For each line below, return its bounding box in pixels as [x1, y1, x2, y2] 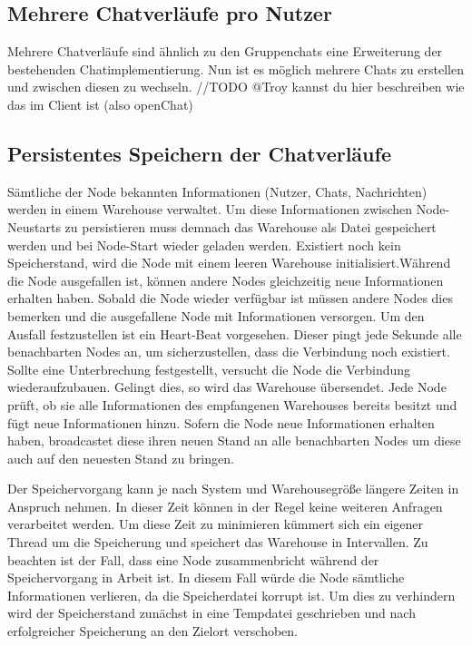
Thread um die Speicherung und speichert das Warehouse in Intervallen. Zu [7, 533, 428, 552]
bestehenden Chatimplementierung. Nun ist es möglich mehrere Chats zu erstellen [7, 59, 464, 78]
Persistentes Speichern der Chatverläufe [7, 139, 391, 167]
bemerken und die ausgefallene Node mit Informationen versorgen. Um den [7, 306, 425, 325]
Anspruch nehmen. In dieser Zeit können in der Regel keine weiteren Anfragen [7, 496, 443, 515]
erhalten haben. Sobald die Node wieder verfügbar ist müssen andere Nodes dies [7, 289, 453, 308]
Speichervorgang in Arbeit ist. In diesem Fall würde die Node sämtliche [7, 568, 405, 587]
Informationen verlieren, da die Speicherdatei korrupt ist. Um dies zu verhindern [7, 585, 456, 604]
